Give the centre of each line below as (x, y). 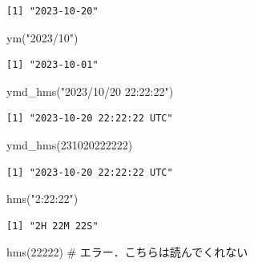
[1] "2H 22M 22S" (52, 226)
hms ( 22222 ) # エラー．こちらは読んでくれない (127, 252)
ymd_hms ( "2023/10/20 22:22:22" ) (90, 91)
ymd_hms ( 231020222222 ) (70, 144)
